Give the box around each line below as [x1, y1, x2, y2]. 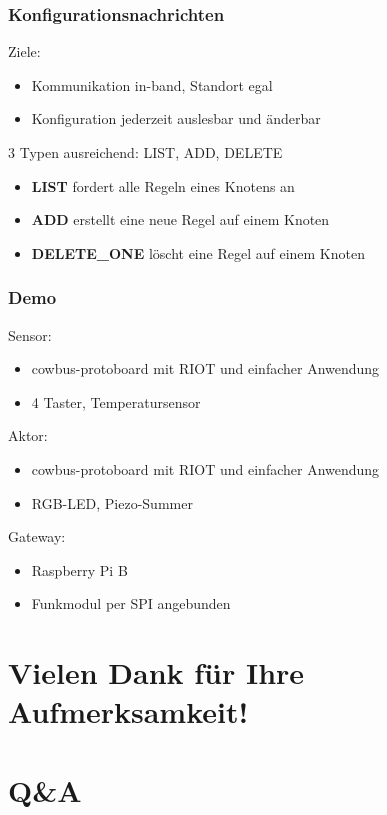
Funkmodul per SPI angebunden [31, 593, 231, 614]
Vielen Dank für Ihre [8, 652, 305, 693]
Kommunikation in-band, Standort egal [31, 74, 273, 95]
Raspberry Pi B [31, 559, 128, 580]
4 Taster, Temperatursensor [31, 391, 201, 412]
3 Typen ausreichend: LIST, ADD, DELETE [8, 142, 283, 162]
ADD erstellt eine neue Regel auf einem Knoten [31, 209, 330, 230]
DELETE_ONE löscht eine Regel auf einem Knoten [31, 242, 365, 263]
